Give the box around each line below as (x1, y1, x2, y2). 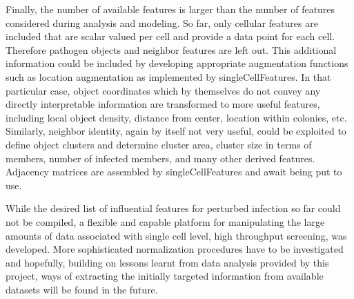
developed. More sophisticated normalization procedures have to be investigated (6, 242, 344, 256)
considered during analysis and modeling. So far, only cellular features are (6, 15, 318, 30)
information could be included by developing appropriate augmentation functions (6, 56, 348, 70)
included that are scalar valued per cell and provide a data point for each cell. (6, 29, 335, 44)
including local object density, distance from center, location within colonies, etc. (6, 110, 347, 124)
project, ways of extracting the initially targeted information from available (6, 269, 324, 283)
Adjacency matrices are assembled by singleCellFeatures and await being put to (6, 164, 342, 179)
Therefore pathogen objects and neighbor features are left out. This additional (6, 42, 337, 57)
